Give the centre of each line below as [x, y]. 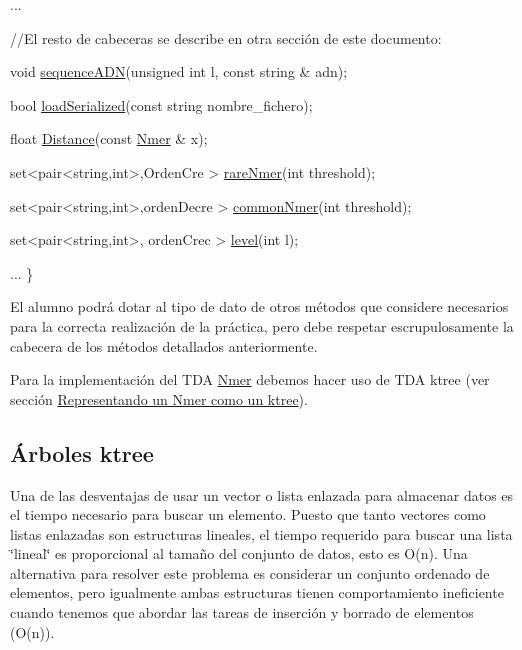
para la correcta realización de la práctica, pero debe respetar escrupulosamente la [262, 325]
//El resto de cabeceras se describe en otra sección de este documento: [226, 37]
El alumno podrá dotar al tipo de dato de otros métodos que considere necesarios [259, 306]
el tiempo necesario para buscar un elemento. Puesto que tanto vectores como [248, 514]
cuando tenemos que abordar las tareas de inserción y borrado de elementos [242, 612]
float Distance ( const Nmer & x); [109, 138]
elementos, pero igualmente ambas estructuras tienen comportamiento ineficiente [257, 592]
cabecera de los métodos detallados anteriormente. [164, 345]
